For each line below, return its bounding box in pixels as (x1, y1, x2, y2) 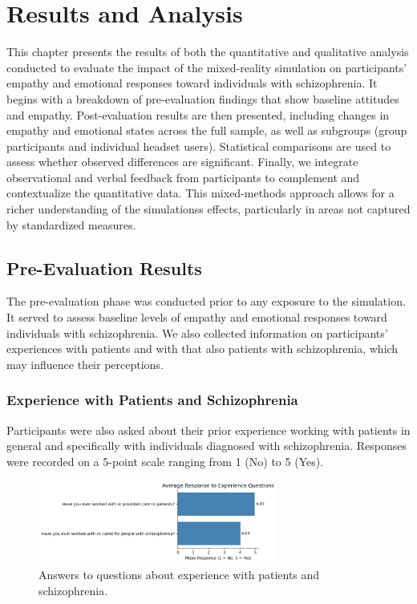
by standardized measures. (6, 216, 136, 233)
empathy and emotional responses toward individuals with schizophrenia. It (6, 75, 378, 91)
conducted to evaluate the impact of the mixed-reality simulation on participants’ (6, 59, 407, 75)
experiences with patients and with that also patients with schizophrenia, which (6, 340, 399, 357)
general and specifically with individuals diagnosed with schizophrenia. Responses (6, 437, 407, 454)
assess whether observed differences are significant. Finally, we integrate (6, 153, 358, 170)
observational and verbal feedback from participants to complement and (6, 168, 360, 185)
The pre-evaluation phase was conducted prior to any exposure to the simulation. (6, 293, 406, 310)
